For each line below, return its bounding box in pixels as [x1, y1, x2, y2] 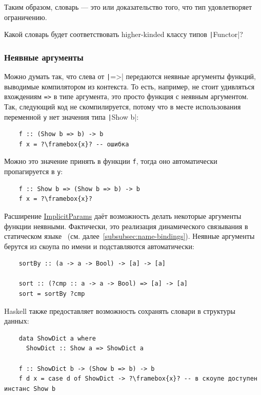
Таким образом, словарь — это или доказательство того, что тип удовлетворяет [4, 2, 252, 12]
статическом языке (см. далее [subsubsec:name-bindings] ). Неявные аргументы [4, 231, 255, 241]
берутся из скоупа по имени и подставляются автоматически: [4, 240, 194, 251]
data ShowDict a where [18, 334, 96, 342]
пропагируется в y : [4, 166, 63, 177]
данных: [4, 315, 29, 326]
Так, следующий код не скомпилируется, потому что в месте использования [4, 101, 241, 111]
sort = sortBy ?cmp [18, 290, 85, 298]
